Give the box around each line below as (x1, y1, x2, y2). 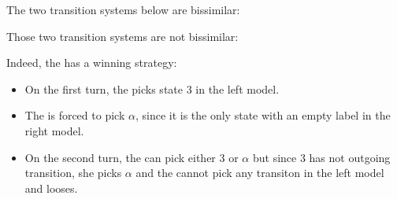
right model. (24, 122, 84, 138)
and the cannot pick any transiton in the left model (135, 164, 384, 181)
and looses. (24, 179, 78, 196)
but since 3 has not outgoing (252, 149, 391, 165)
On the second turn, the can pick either (24, 149, 216, 165)
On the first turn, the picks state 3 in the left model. (24, 80, 280, 97)
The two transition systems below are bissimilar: (6, 2, 240, 17)
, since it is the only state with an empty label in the (135, 107, 391, 123)
